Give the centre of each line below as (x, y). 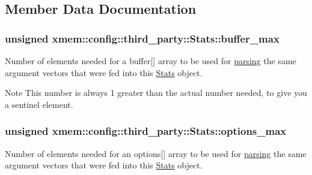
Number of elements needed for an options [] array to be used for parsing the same (156, 153)
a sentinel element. (39, 104)
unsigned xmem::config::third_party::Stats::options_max (146, 131)
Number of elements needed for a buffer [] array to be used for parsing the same (151, 61)
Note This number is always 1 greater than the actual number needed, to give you (156, 93)
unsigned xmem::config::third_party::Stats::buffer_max (142, 38)
